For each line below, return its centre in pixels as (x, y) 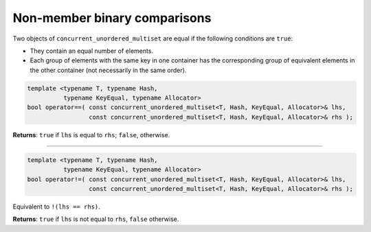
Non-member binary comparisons (112, 18)
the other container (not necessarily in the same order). (108, 70)
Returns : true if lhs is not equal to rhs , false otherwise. (96, 219)
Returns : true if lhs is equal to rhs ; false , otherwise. (91, 135)
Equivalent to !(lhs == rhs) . (57, 207)
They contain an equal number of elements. (92, 51)
